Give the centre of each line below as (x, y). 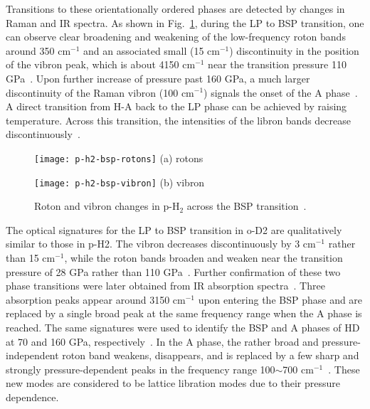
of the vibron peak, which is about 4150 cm (101, 64)
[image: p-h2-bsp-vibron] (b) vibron (120, 182)
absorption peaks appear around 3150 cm (96, 299)
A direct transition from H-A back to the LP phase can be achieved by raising (176, 106)
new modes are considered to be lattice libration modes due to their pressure (173, 383)
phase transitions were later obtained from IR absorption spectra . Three (165, 286)
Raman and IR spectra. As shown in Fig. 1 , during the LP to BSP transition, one (185, 22)
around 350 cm (38, 50)
